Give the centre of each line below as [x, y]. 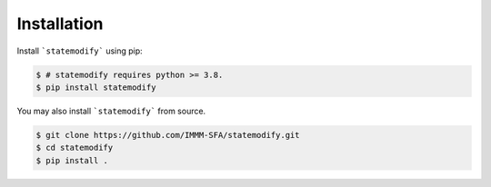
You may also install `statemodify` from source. [111, 111]
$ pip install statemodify [96, 87]
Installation [60, 24]
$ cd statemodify [75, 148]
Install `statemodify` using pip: [80, 51]
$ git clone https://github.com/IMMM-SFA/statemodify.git [168, 135]
